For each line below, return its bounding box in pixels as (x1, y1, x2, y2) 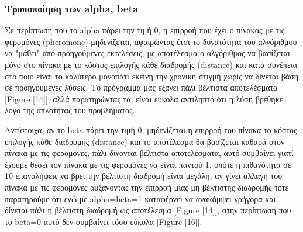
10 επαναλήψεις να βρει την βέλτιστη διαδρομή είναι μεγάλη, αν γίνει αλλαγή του (5, 169, 283, 182)
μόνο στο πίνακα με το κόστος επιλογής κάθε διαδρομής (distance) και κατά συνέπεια (5, 58, 297, 70)
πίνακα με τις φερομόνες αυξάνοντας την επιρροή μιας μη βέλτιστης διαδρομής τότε (5, 181, 289, 193)
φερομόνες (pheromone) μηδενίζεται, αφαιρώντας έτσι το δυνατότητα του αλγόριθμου (5, 35, 297, 47)
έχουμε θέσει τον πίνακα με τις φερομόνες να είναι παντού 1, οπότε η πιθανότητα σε (5, 158, 291, 170)
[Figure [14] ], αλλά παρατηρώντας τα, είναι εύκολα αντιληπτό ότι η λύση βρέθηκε (5, 92, 283, 105)
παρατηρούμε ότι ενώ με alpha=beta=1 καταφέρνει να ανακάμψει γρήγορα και (5, 192, 276, 205)
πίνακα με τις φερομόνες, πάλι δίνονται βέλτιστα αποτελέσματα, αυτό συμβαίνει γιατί (5, 147, 294, 159)
